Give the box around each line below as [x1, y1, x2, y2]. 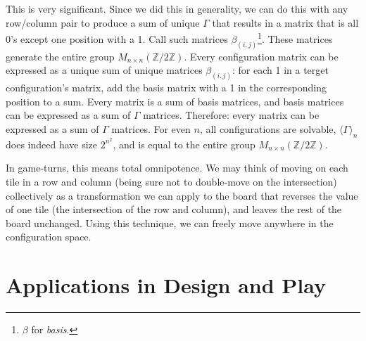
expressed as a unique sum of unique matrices [6, 63, 203, 77]
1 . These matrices [258, 30, 333, 46]
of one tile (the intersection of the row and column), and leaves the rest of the [6, 202, 342, 217]
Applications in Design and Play [6, 271, 327, 300]
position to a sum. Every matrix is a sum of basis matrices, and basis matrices [6, 94, 344, 108]
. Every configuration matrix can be [184, 49, 339, 63]
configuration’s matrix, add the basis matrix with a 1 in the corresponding [6, 80, 327, 95]
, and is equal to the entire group [113, 136, 255, 151]
